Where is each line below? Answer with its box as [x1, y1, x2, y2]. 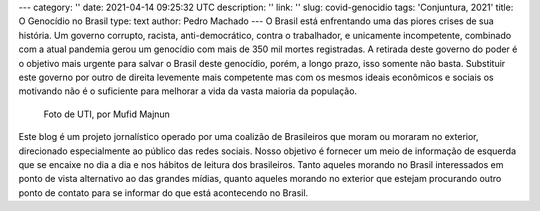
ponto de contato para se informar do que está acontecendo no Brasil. [18, 186, 309, 199]
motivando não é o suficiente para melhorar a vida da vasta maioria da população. [18, 85, 358, 97]
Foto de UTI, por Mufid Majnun [43, 108, 170, 120]
